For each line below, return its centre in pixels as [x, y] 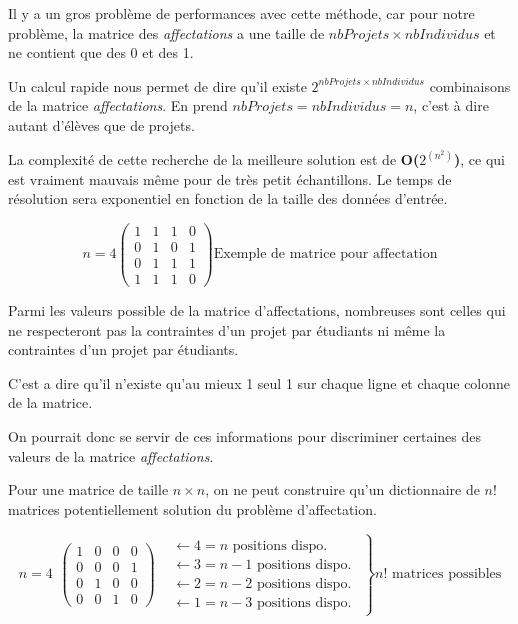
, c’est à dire [451, 105]
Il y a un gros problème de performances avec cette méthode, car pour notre [241, 13]
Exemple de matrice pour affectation [325, 254]
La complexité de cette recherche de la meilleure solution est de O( [214, 159]
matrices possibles [447, 574]
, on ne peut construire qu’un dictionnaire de [342, 489]
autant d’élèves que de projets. [101, 124]
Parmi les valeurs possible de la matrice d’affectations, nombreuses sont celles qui [257, 309]
